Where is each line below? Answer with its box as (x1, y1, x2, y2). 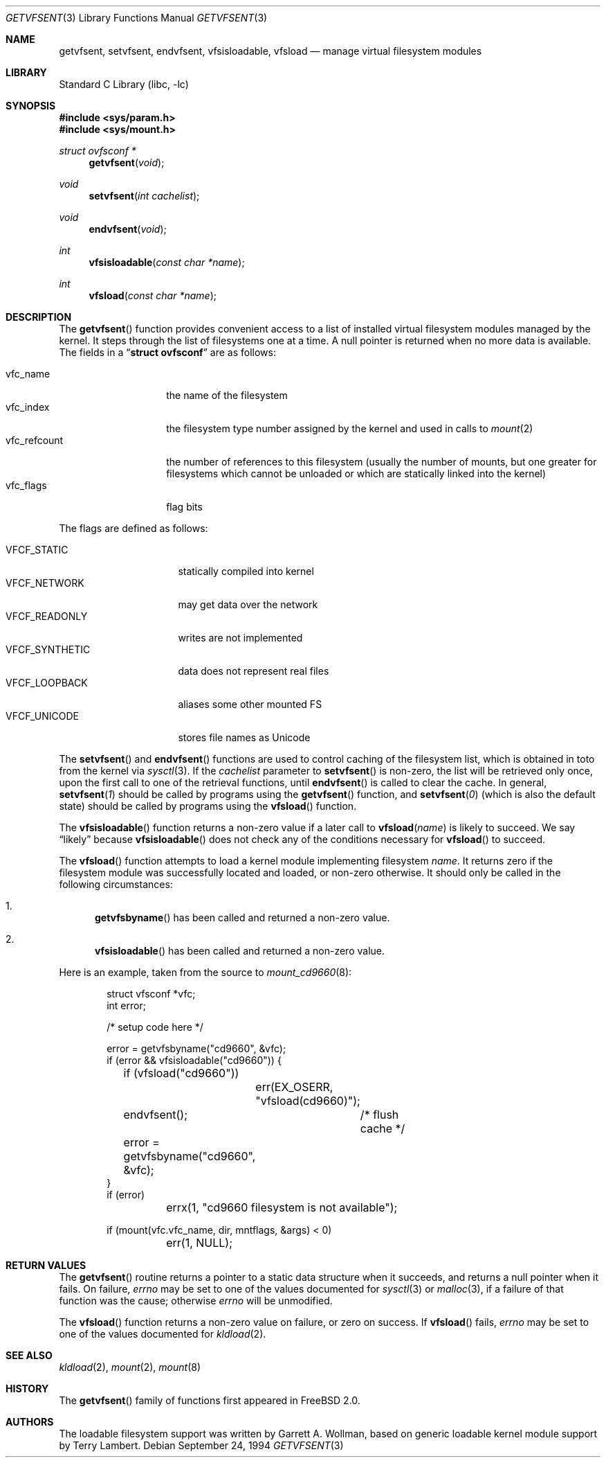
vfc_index (6, 401, 50, 413)
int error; (107, 1000, 146, 1011)
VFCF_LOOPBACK (6, 677, 88, 689)
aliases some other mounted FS (178, 698, 322, 710)
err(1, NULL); (166, 1236, 232, 1250)
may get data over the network (178, 598, 318, 610)
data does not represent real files (178, 665, 329, 677)
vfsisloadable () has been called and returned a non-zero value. (95, 945, 385, 957)
